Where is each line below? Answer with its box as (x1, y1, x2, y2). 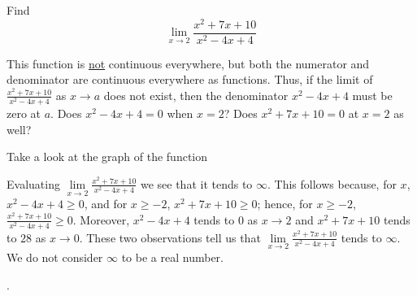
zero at (7, 105, 41, 122)
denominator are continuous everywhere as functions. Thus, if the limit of (7, 71, 373, 88)
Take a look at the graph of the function (7, 148, 208, 165)
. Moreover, (72, 211, 130, 228)
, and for (84, 195, 128, 212)
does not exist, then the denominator (103, 86, 289, 103)
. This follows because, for (267, 175, 397, 192)
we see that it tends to (140, 175, 253, 192)
